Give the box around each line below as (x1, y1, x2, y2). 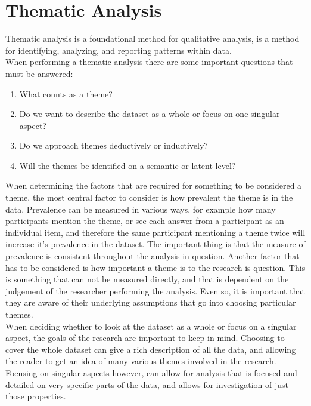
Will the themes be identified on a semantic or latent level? (19, 159, 236, 171)
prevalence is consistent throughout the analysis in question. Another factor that (5, 250, 300, 262)
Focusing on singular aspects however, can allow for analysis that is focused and (5, 366, 297, 379)
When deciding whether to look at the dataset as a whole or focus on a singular (5, 319, 297, 332)
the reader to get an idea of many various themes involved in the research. (5, 355, 276, 367)
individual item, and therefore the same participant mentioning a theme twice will (5, 226, 306, 238)
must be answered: (5, 67, 73, 79)
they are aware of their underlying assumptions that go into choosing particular (5, 296, 296, 309)
